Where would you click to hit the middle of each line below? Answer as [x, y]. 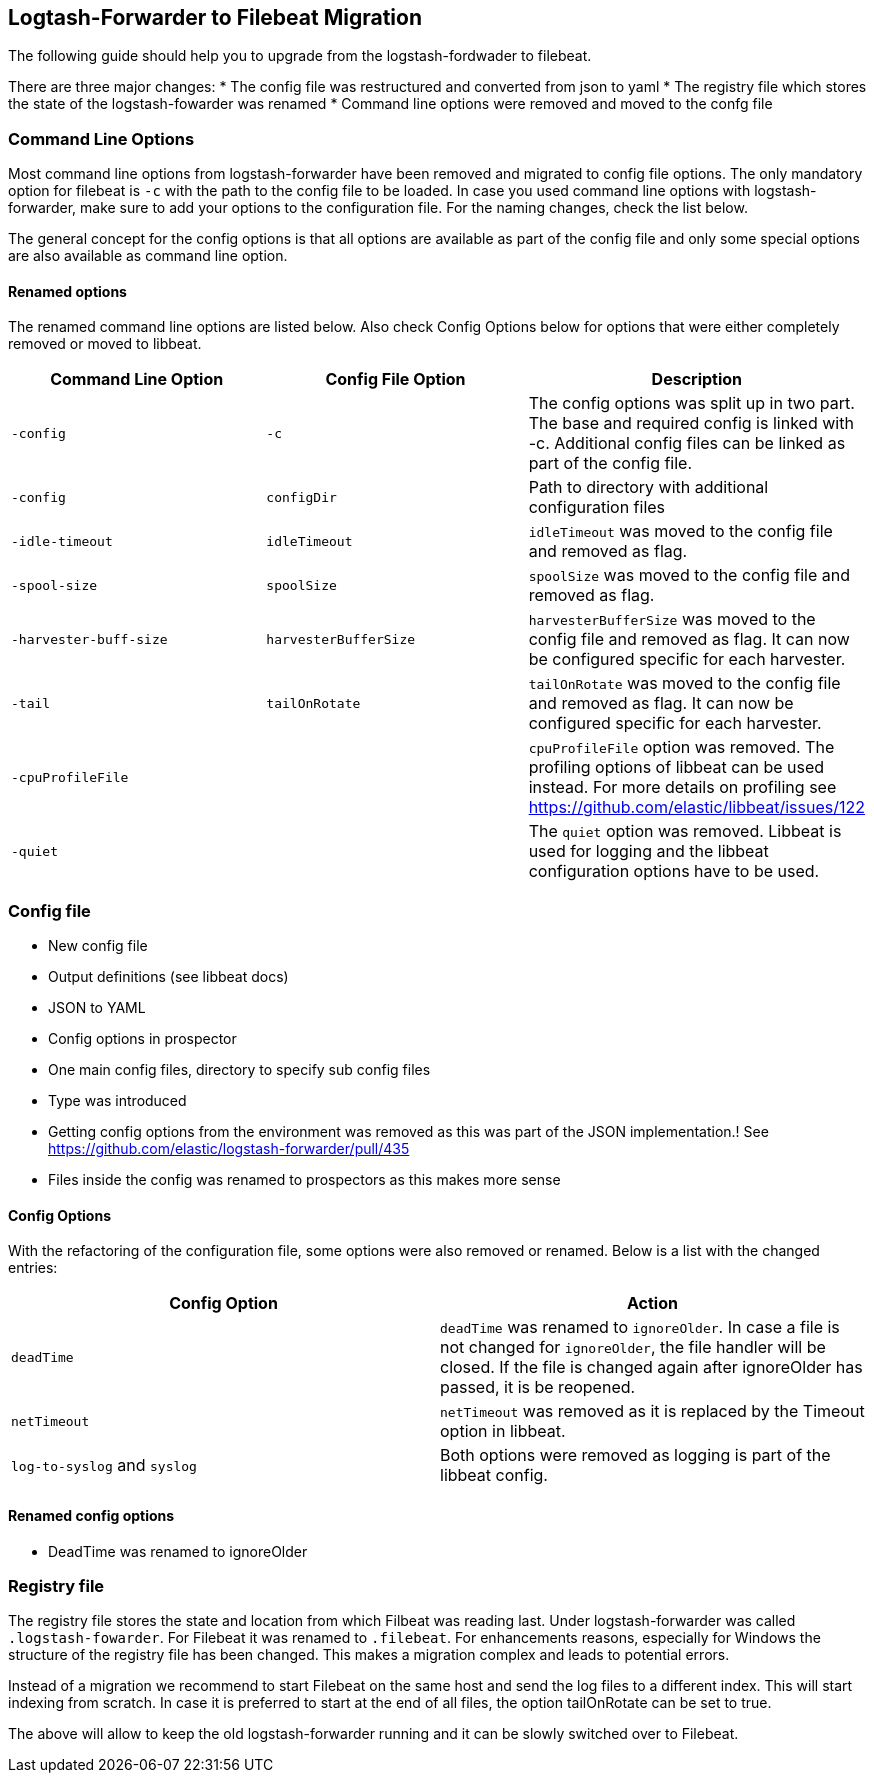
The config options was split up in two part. [691, 403]
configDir [301, 497]
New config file [98, 946]
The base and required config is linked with [691, 423]
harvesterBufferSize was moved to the [672, 619]
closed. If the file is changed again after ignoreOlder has [651, 1367]
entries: [33, 1268]
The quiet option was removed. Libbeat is [685, 831]
